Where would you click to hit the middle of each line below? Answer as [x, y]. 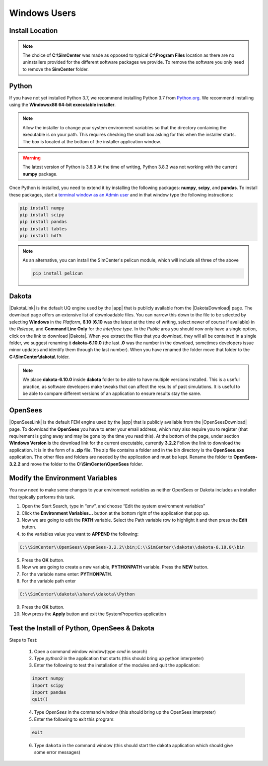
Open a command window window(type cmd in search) [91, 651]
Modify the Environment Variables [63, 478]
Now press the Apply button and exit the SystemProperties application [94, 614]
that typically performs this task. [42, 497]
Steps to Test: [23, 640]
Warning [32, 158]
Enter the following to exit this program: [74, 719]
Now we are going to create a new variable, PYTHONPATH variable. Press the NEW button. [115, 567]
